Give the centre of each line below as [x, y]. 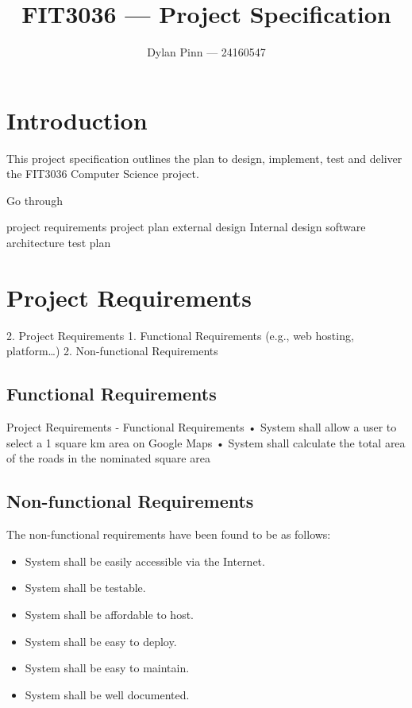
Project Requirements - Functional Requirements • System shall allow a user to [202, 427]
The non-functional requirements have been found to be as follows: [169, 534]
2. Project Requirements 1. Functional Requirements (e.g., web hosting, [180, 335]
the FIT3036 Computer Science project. [103, 174]
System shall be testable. [85, 588]
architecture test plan [59, 243]
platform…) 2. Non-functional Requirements [112, 351]
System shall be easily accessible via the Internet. [145, 561]
